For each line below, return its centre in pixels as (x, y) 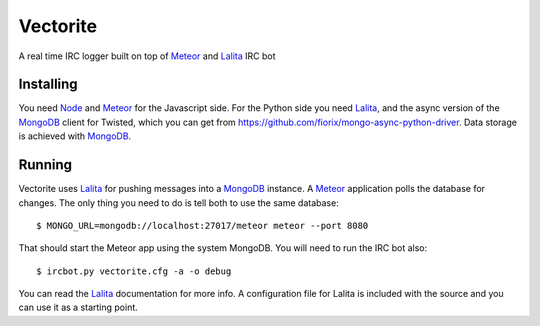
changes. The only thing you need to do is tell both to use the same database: (178, 202)
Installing (48, 84)
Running (45, 165)
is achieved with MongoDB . (75, 136)
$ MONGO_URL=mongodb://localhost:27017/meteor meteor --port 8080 (202, 225)
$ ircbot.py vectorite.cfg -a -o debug (134, 271)
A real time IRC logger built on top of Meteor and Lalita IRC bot (147, 56)
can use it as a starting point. (78, 307)
